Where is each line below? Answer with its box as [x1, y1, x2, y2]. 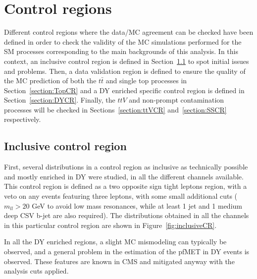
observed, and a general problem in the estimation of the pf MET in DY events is [4, 246, 250, 257]
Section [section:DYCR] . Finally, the [4, 95, 115, 105]
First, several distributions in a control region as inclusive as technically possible [4, 162, 248, 172]
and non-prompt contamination [129, 95, 224, 105]
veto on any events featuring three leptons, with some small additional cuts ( [4, 191, 238, 201]
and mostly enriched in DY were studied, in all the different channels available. [4, 171, 244, 181]
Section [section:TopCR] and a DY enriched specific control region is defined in [4, 85, 245, 95]
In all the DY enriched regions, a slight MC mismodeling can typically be [4, 236, 227, 247]
